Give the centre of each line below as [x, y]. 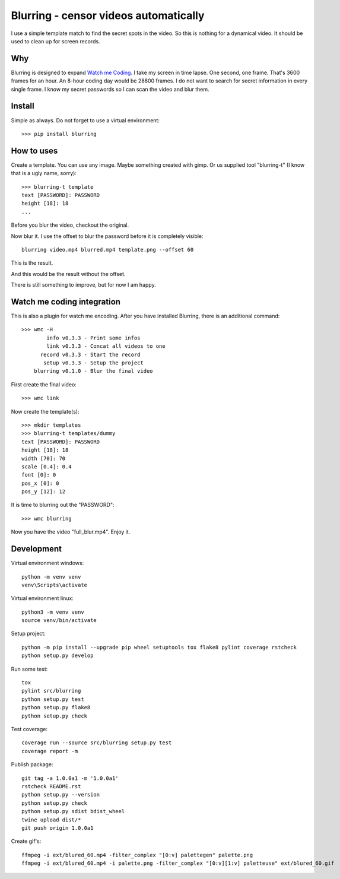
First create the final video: [44, 384]
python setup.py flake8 [56, 707]
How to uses [34, 150]
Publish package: [32, 764]
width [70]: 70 [44, 458]
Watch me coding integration [66, 302]
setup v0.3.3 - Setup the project [93, 363]
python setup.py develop [58, 656]
